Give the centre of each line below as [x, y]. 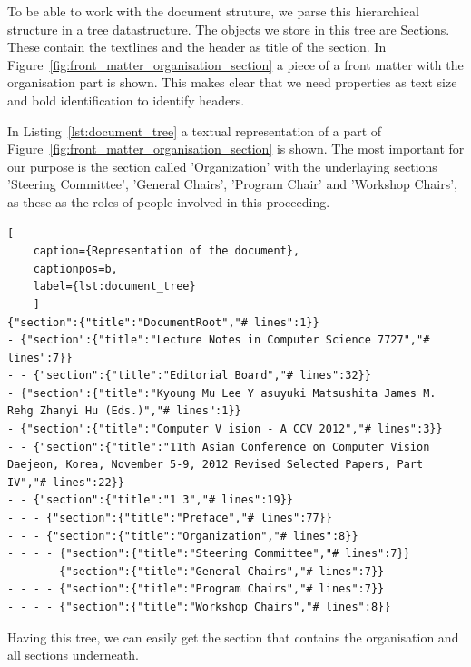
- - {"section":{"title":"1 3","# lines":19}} [150, 500]
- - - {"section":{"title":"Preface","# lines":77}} [170, 518]
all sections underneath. [73, 655]
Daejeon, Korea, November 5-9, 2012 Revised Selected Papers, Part [216, 465]
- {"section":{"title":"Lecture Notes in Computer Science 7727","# [219, 340]
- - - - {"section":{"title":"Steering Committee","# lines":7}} [209, 554]
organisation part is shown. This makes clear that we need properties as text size [232, 82]
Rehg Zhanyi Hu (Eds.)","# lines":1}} [124, 411]
